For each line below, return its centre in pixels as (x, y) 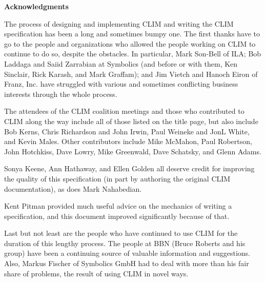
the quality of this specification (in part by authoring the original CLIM (117, 178)
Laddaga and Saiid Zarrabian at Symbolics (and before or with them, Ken (121, 63)
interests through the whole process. (61, 94)
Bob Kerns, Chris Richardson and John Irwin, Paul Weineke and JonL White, (127, 131)
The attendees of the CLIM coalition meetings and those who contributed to (124, 111)
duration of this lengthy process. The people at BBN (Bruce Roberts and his (125, 243)
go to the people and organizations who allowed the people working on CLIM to (130, 43)
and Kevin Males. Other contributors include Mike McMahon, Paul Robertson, (128, 141)
